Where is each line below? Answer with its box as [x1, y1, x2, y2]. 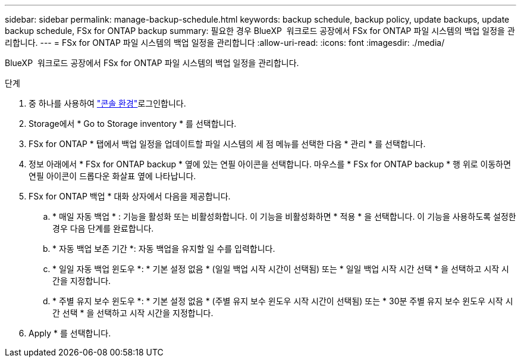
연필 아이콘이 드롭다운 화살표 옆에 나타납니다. [29, 171, 196, 181]
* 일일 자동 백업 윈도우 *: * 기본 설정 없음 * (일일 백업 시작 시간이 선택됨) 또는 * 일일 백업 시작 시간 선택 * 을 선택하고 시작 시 [52, 264, 509, 274]
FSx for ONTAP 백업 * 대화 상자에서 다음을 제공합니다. [29, 191, 231, 201]
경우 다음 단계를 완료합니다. [52, 223, 154, 233]
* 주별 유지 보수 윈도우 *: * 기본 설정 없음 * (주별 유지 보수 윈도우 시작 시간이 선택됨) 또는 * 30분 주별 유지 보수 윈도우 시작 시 [52, 296, 513, 306]
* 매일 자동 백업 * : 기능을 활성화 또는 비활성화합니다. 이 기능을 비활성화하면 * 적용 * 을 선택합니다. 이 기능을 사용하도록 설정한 [52, 211, 516, 221]
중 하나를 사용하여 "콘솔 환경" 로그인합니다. [29, 98, 186, 108]
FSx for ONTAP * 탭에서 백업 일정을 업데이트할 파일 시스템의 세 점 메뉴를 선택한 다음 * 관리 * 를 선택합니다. [29, 139, 426, 149]
